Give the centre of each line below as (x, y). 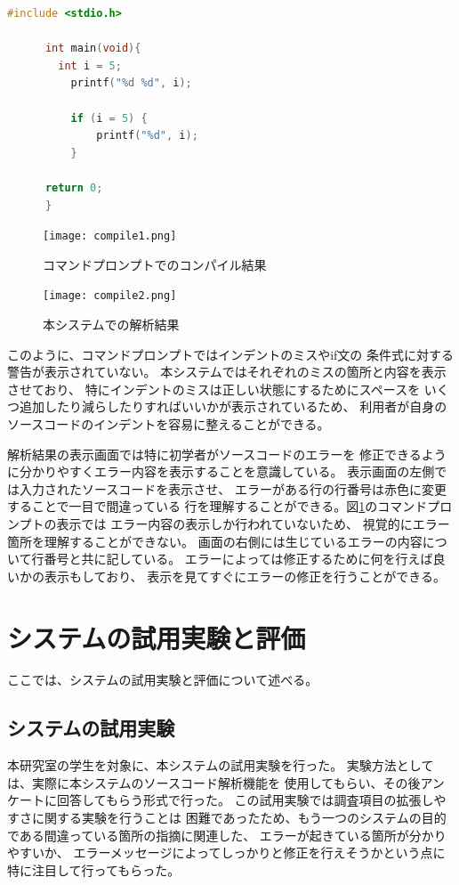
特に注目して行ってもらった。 (94, 869)
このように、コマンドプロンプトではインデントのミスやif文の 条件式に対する (230, 354)
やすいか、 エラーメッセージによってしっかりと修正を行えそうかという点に (226, 853)
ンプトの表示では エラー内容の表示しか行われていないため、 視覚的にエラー (229, 523)
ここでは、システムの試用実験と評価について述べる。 (163, 680)
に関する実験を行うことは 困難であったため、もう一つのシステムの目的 (239, 818)
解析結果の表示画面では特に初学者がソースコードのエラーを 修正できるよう (227, 454)
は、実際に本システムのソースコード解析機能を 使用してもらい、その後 (214, 782)
